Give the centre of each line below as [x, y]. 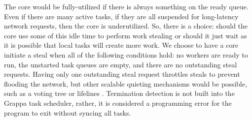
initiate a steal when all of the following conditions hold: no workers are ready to [126, 54]
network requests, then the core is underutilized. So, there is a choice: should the [126, 26]
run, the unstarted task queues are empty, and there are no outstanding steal [121, 64]
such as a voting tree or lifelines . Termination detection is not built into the [119, 93]
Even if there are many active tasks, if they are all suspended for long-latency [121, 16]
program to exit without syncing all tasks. [68, 112]
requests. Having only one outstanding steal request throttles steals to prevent [122, 74]
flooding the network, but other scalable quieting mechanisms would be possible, [126, 83]
